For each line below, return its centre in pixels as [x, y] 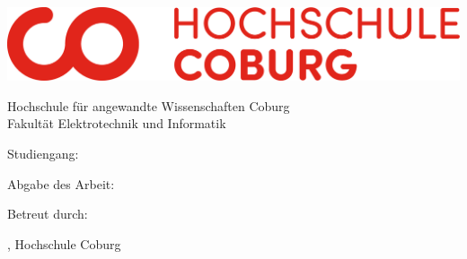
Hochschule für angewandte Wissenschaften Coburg [149, 105]
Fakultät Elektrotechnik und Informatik [117, 123]
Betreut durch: [48, 214]
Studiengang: [43, 153]
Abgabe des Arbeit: [61, 183]
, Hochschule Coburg [64, 243]
